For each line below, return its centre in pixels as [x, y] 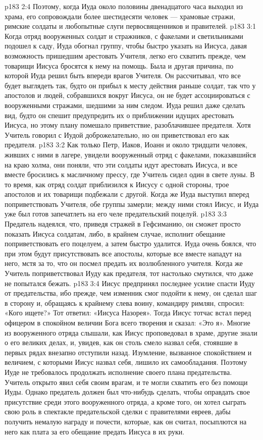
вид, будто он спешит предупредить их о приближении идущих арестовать [119, 115]
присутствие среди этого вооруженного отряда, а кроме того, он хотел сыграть [125, 401]
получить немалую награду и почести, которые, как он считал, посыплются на [126, 421]
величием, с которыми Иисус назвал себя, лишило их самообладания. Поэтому [126, 362]
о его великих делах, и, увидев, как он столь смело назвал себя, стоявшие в [121, 342]
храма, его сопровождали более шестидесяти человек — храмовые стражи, [120, 16]
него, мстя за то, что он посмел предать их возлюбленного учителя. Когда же [124, 263]
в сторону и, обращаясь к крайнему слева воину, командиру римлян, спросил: [125, 302]
